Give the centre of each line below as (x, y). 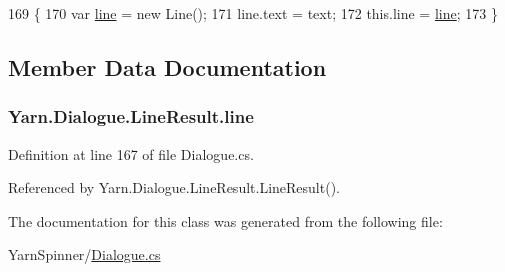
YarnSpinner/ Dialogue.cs (84, 254)
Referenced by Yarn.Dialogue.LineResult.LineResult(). (174, 187)
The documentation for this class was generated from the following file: (225, 220)
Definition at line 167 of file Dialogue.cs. (131, 153)
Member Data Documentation (167, 66)
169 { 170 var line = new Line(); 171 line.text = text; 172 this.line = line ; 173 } (253, 13)
